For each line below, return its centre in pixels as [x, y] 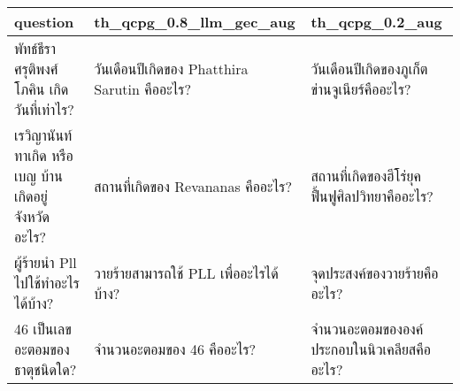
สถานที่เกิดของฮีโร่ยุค [366, 176]
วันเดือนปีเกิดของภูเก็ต [369, 69]
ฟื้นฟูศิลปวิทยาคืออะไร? [372, 196]
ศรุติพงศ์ [36, 69]
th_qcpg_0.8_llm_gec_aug [195, 22]
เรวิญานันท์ [43, 135]
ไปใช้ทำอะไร [47, 283]
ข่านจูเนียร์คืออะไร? [361, 89]
